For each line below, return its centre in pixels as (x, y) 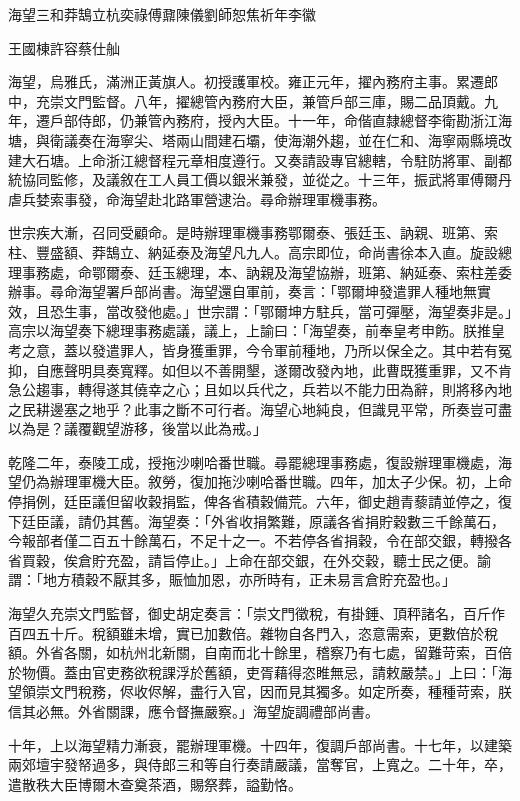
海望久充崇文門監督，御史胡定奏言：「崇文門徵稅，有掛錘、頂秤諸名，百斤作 (256, 613)
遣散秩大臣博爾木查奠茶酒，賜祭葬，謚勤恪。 (155, 783)
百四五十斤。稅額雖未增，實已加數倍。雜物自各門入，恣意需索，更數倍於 (246, 632)
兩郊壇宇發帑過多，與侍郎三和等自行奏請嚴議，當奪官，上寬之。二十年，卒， (260, 764)
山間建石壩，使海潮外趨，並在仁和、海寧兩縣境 (343, 139)
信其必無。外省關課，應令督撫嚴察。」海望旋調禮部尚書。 (193, 711)
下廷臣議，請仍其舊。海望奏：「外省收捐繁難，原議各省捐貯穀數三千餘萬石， (256, 520)
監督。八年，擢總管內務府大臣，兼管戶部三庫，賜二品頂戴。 (287, 100)
